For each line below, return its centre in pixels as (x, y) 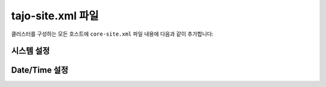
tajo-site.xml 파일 (55, 16)
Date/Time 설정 (40, 70)
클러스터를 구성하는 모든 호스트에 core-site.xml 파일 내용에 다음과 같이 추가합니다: (112, 34)
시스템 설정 (30, 51)
